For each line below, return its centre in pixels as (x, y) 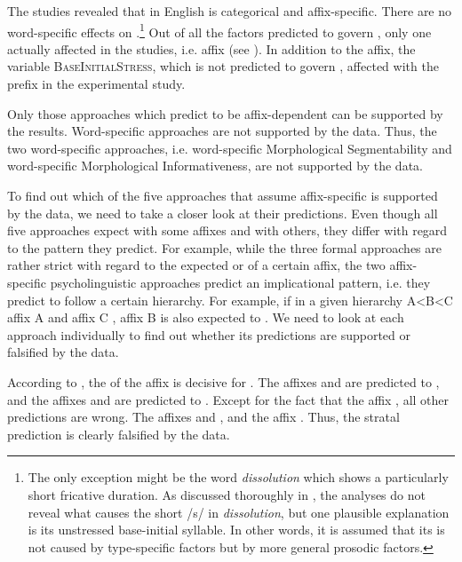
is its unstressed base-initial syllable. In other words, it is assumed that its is (236, 530)
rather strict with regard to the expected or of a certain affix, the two (196, 265)
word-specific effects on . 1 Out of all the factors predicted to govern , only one (219, 30)
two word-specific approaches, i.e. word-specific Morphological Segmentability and (230, 148)
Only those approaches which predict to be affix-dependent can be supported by (225, 113)
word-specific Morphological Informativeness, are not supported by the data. (215, 166)
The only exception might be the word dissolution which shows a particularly (238, 477)
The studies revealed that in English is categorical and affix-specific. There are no (230, 11)
